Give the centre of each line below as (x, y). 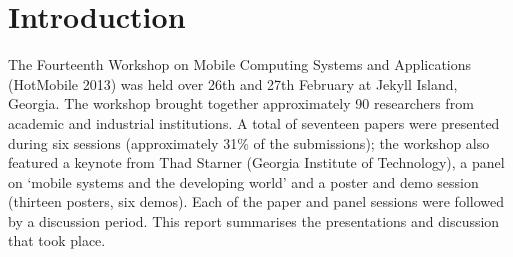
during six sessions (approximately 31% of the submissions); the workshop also (249, 142)
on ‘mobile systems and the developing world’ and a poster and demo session (243, 181)
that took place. (57, 240)
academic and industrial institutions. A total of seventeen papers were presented (254, 122)
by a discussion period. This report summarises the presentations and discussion (254, 220)
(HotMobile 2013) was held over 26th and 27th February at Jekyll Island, (233, 83)
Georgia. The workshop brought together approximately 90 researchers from (241, 103)
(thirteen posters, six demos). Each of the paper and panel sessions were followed (256, 201)
